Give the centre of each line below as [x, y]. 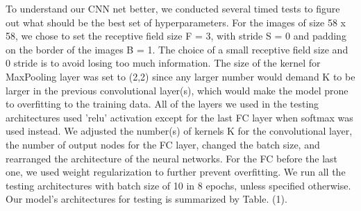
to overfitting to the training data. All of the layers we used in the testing [162, 104]
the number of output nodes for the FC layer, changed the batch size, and [163, 144]
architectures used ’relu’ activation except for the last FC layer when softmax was [179, 117]
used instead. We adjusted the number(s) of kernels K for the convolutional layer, [179, 131]
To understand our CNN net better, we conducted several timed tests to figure [173, 8]
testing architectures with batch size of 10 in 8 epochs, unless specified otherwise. [178, 185]
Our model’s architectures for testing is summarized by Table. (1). [146, 199]
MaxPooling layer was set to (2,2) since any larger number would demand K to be [180, 76]
